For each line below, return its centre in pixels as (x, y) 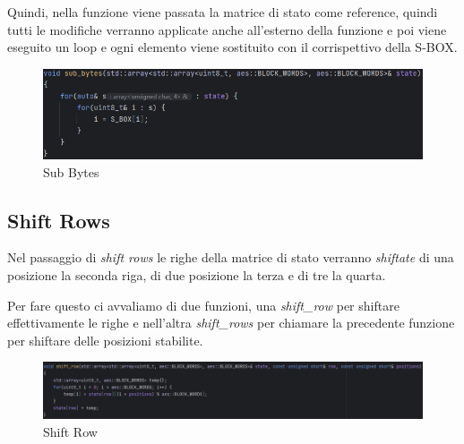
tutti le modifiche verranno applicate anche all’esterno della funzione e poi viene (227, 29)
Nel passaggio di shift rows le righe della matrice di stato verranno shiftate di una (231, 257)
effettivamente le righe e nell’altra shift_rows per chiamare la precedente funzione (231, 323)
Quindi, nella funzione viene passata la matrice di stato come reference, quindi (223, 12)
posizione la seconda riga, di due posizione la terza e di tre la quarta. (197, 275)
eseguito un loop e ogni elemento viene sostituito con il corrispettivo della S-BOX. (232, 47)
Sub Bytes (71, 171)
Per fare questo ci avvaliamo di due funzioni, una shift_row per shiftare (203, 305)
